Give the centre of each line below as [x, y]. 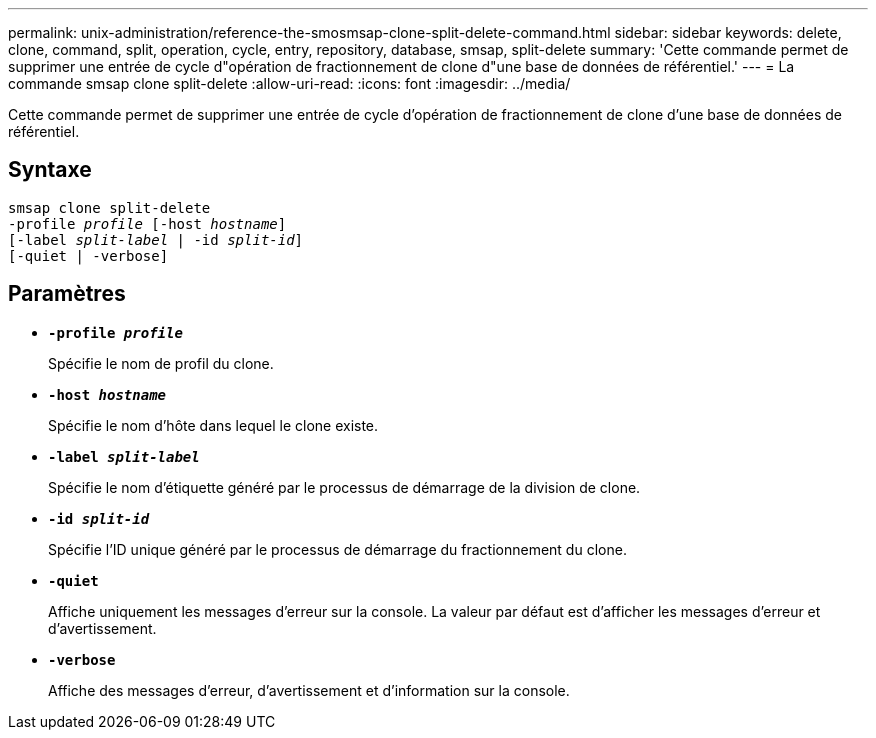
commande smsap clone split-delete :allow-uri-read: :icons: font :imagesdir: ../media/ [289, 83]
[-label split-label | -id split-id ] [156, 239]
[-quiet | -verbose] [88, 255]
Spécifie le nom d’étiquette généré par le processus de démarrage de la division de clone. [344, 487]
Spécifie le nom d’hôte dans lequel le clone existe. [213, 425]
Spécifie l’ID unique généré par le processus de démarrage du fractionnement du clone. [337, 549]
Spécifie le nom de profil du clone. [161, 363]
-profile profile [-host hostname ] [147, 223]
